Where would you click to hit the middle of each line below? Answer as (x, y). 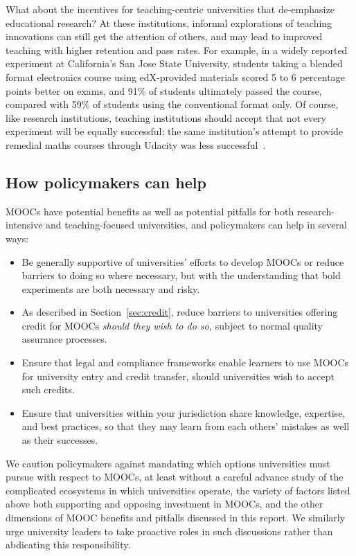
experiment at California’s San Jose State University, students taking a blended (174, 63)
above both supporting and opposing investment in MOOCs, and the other (164, 504)
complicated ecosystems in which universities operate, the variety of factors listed (178, 490)
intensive (24, 225)
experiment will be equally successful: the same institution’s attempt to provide (175, 131)
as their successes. (60, 440)
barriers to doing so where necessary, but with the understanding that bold (181, 275)
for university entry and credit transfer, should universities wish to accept (178, 376)
